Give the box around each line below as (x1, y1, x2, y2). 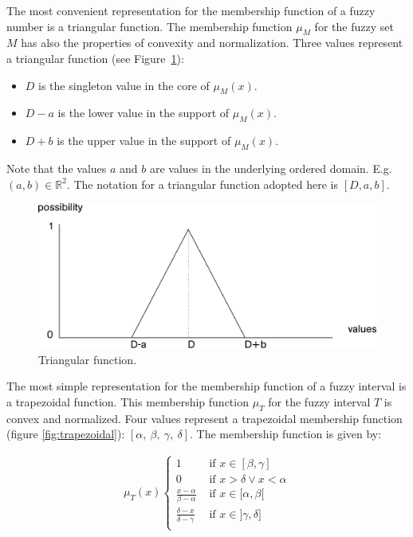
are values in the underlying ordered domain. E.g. (149, 159, 392, 176)
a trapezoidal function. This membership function (6, 393, 249, 410)
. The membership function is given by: (190, 425, 382, 442)
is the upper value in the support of (57, 132, 231, 149)
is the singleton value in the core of (38, 76, 210, 93)
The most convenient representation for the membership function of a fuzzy (6, 2, 376, 18)
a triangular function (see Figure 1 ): (6, 49, 184, 66)
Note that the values (6, 159, 107, 176)
